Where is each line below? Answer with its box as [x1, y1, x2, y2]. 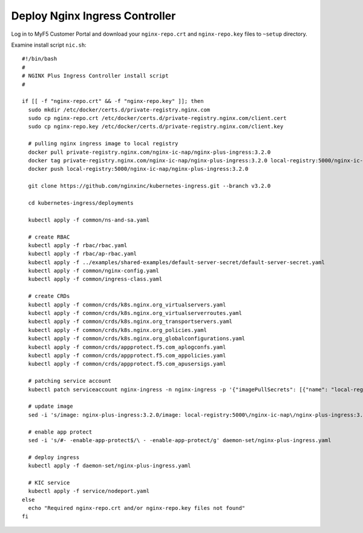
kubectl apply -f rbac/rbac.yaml [28, 242, 128, 248]
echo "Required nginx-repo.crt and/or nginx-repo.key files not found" [28, 505, 246, 512]
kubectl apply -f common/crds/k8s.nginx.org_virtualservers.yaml [28, 301, 226, 308]
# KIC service [28, 479, 70, 486]
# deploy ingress [28, 454, 80, 460]
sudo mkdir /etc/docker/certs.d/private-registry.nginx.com [28, 106, 211, 113]
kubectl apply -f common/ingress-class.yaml [28, 276, 163, 283]
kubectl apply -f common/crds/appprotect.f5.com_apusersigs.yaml [28, 360, 226, 368]
